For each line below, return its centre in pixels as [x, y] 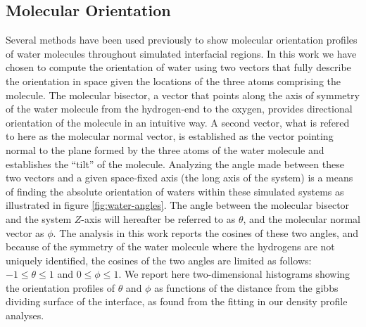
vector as [25, 232]
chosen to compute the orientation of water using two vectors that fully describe [178, 67]
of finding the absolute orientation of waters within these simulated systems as [175, 191]
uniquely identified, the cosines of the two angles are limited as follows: [159, 260]
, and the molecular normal [302, 218]
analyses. [25, 315]
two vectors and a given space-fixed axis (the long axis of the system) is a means [179, 178]
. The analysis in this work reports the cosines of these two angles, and [206, 232]
